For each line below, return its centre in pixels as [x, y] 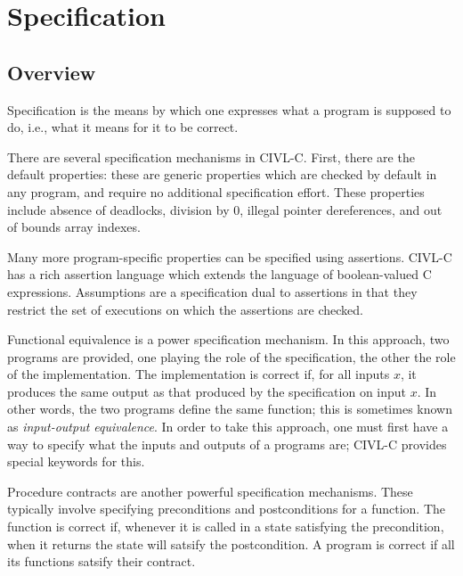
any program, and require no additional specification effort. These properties [216, 191]
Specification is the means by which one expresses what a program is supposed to [229, 109]
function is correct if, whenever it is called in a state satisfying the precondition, [226, 527]
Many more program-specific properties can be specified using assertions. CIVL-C [230, 256]
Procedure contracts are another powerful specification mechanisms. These [210, 491]
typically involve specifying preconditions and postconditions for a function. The [227, 509]
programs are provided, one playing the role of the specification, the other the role [231, 356]
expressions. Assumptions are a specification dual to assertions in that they [212, 291]
